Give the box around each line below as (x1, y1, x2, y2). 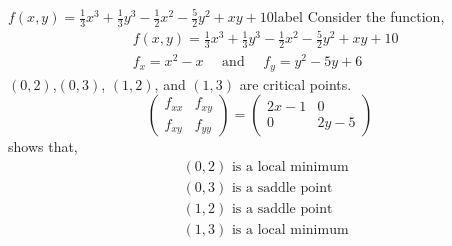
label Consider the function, (273, 6, 445, 26)
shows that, (8, 136, 78, 157)
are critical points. (239, 73, 352, 94)
